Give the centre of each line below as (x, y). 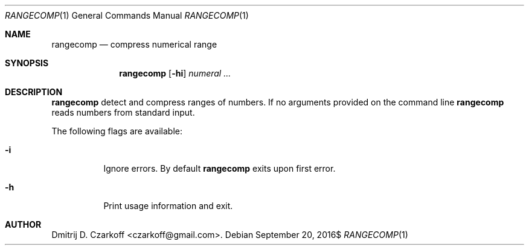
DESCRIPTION (34, 92)
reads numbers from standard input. (123, 112)
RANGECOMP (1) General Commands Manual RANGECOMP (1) (127, 15)
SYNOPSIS (27, 63)
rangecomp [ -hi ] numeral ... (175, 73)
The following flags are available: (117, 131)
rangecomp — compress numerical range (134, 44)
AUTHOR (23, 224)
